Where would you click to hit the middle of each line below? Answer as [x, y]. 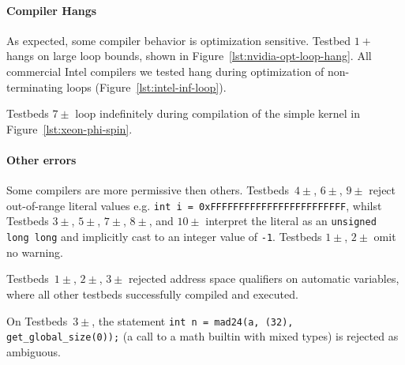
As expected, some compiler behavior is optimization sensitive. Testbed [179, 40]
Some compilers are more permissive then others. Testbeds [148, 190]
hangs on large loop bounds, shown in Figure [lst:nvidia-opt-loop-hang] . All [189, 56]
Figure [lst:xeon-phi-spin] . [69, 128]
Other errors [41, 159]
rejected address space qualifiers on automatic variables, [264, 278]
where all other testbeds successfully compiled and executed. [152, 294]
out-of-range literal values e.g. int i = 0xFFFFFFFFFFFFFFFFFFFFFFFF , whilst [194, 205]
